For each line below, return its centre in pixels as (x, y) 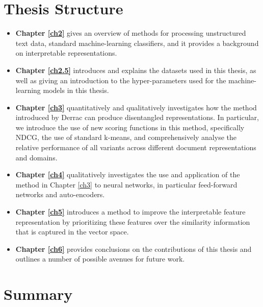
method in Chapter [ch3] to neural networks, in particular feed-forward (126, 184)
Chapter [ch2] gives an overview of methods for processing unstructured (131, 33)
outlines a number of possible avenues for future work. (100, 259)
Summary (38, 294)
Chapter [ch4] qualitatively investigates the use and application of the (128, 174)
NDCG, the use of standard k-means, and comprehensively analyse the (126, 137)
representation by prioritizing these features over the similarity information (133, 221)
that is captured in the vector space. (72, 232)
